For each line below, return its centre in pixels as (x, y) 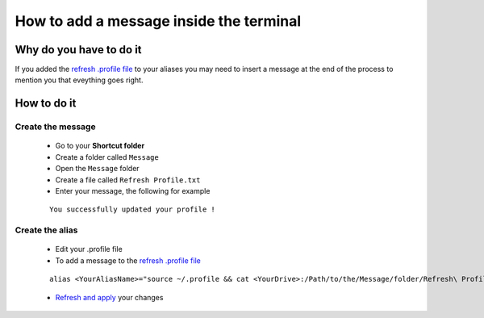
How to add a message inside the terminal (158, 21)
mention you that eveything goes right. (79, 80)
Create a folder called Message (107, 157)
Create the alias (46, 230)
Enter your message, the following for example (133, 190)
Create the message (55, 127)
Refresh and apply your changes (109, 297)
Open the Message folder (98, 169)
